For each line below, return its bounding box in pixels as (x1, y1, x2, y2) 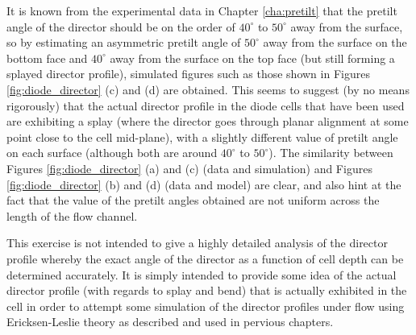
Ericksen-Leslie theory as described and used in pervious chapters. (6, 313, 334, 330)
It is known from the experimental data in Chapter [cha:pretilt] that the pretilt (6, 2, 397, 19)
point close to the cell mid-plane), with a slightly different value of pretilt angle (6, 128, 398, 145)
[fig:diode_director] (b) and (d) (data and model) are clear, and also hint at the (6, 176, 401, 192)
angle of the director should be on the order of (6, 18, 235, 35)
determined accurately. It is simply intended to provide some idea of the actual (6, 266, 397, 283)
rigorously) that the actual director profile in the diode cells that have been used (6, 97, 405, 114)
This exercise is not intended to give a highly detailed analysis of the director (6, 234, 388, 251)
